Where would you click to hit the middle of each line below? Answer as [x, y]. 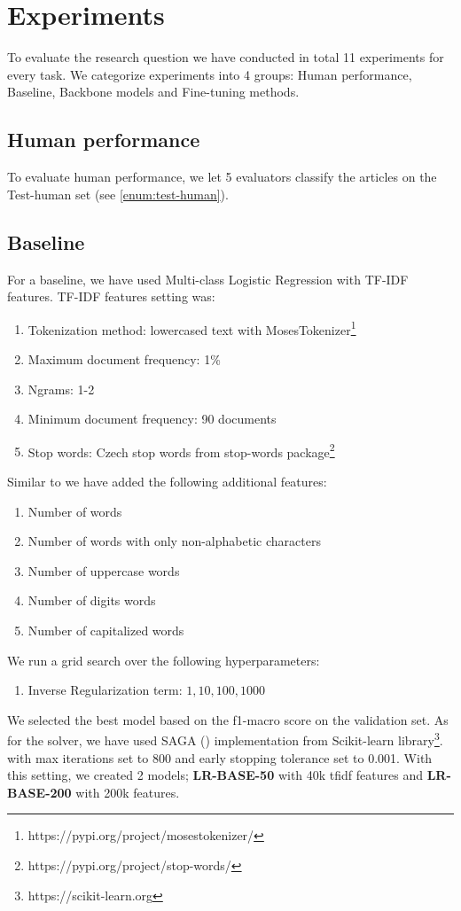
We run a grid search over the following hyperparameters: [164, 660]
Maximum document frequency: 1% [124, 358]
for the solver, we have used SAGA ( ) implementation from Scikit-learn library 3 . [225, 739]
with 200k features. [128, 792]
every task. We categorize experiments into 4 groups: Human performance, [210, 74]
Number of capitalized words [106, 630]
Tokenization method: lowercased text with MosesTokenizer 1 [192, 328]
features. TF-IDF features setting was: [111, 296]
